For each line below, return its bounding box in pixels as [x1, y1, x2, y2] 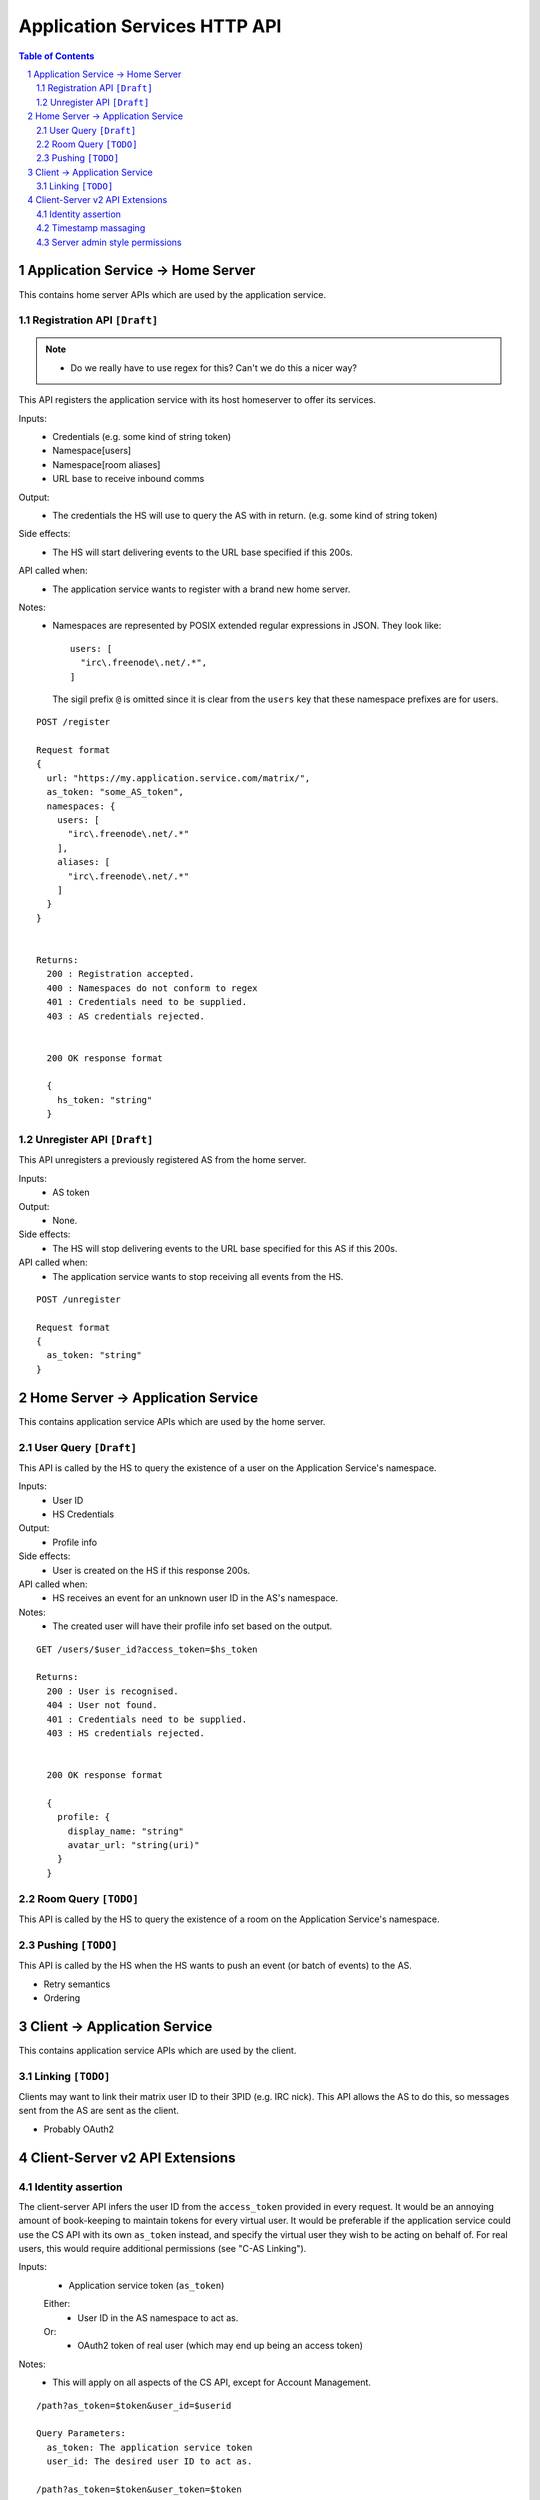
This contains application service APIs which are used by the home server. [18, 1415, 326, 1427]
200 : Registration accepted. [46, 968, 195, 980]
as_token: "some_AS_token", [46, 786, 185, 798]
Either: [43, 2298, 71, 2310]
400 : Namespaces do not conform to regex [46, 982, 259, 994]
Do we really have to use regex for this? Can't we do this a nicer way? [70, 361, 357, 374]
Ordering [43, 1991, 81, 2004]
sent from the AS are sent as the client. [18, 2105, 180, 2117]
